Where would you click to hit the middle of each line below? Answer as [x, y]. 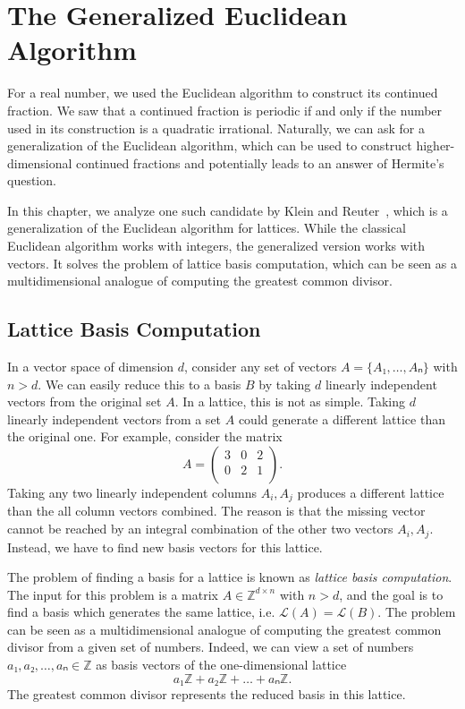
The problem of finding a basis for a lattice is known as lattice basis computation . [230, 577]
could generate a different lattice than [342, 419]
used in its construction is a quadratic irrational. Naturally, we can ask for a [216, 128]
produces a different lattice [371, 493]
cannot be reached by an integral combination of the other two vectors [200, 529]
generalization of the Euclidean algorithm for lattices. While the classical [207, 228]
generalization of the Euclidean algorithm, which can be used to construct [210, 145]
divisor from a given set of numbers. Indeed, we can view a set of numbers [211, 647]
